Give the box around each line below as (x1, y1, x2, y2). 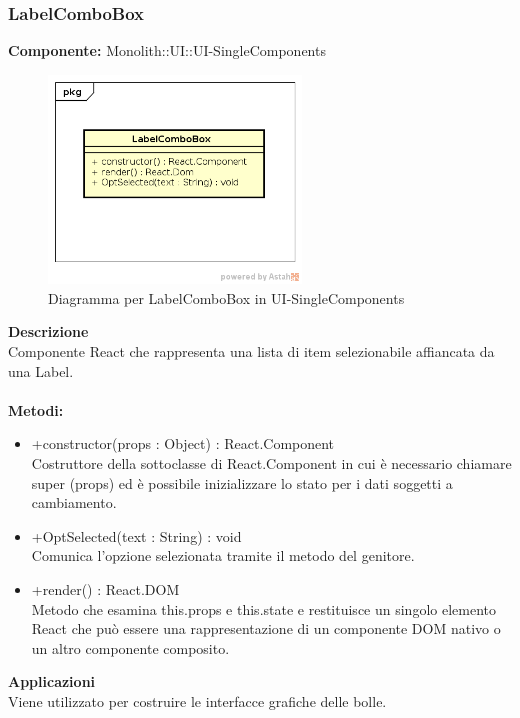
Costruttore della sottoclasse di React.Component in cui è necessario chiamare (31, 453, 512, 474)
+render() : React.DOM (31, 578, 180, 599)
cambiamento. (31, 492, 117, 513)
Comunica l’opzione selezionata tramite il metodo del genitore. (31, 545, 415, 566)
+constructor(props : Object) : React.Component (31, 433, 335, 454)
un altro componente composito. (31, 637, 230, 658)
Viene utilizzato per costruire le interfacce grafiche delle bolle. (8, 690, 387, 711)
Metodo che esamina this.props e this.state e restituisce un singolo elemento (31, 598, 496, 619)
